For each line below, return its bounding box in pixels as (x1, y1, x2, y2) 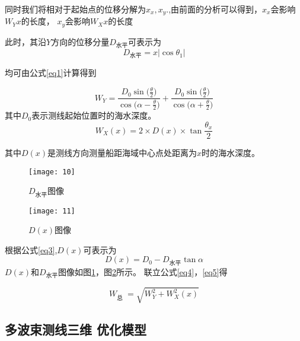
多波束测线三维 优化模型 (5, 320, 147, 338)
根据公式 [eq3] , (5, 243, 58, 256)
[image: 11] (28, 206, 75, 215)
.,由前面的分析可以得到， (166, 3, 263, 15)
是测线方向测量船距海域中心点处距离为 (47, 146, 197, 159)
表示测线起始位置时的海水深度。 (31, 109, 157, 122)
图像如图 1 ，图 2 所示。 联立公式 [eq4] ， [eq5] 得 (58, 265, 228, 278)
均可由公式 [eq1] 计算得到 (5, 66, 97, 79)
